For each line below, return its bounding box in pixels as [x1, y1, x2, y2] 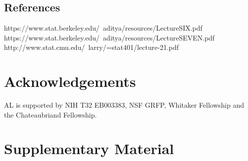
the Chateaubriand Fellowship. [4, 109, 97, 120]
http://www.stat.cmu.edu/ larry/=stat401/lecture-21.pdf [4, 42, 179, 52]
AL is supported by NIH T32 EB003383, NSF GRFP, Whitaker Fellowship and [4, 100, 245, 110]
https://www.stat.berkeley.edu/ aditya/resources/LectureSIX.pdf [4, 23, 202, 33]
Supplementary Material [4, 138, 174, 159]
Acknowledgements [4, 71, 136, 91]
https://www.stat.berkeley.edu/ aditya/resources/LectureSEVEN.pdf [4, 32, 215, 42]
